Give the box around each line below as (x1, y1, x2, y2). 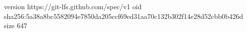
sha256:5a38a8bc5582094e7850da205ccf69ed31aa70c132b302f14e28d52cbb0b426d (4, 11, 243, 21)
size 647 (4, 20, 27, 31)
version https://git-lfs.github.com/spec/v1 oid (4, 1, 142, 11)
